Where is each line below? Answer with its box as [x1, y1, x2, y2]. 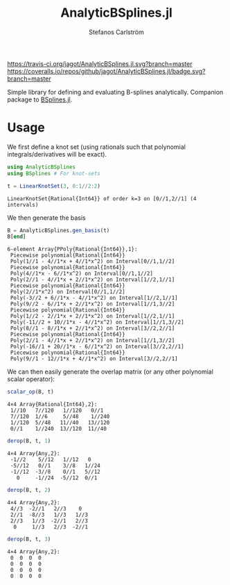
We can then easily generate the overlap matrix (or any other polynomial [7, 367, 213, 376]
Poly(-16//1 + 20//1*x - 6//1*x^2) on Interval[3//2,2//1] [10, 343, 185, 351]
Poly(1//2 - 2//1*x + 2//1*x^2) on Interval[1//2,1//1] [10, 313, 175, 320]
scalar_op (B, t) [7, 388, 54, 396]
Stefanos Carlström [89, 28, 144, 36]
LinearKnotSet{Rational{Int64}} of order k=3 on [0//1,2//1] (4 [7, 195, 197, 202]
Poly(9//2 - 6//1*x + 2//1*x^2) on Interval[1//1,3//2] [10, 300, 175, 307]
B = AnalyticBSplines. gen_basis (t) [7, 227, 110, 234]
